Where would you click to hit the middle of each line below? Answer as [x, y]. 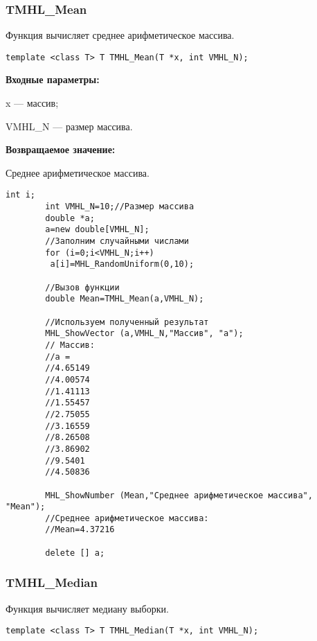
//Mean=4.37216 [80, 530]
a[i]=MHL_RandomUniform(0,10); [122, 264]
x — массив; [32, 103]
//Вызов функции [82, 287]
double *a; [70, 218]
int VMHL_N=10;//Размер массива [120, 207]
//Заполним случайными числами [117, 242]
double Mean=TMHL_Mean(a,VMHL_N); [125, 299]
